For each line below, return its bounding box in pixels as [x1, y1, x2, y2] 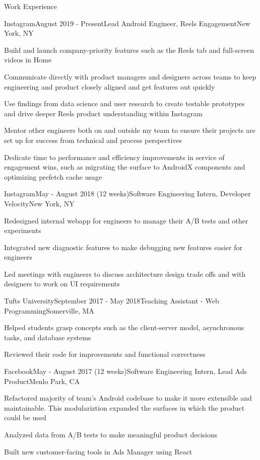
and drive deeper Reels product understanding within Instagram [4, 108, 203, 118]
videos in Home [4, 54, 52, 65]
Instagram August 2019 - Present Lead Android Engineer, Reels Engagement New [4, 18, 250, 28]
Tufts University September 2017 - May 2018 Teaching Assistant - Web [4, 295, 219, 306]
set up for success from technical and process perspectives [4, 134, 182, 145]
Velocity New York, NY [4, 198, 75, 208]
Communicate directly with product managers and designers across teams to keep [4, 71, 256, 82]
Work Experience [4, 1, 57, 11]
